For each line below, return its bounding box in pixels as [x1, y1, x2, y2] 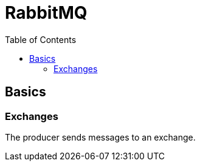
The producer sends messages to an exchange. [5, 131, 196, 142]
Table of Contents [5, 34, 77, 45]
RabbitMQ [5, 2, 88, 23]
